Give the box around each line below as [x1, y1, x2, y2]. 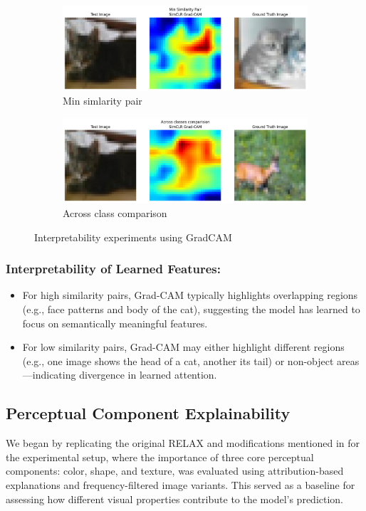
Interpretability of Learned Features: [6, 260, 221, 278]
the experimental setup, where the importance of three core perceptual [6, 449, 314, 464]
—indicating [22, 367, 76, 382]
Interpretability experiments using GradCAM [34, 229, 232, 244]
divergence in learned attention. [79, 367, 217, 382]
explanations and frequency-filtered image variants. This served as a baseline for [6, 477, 355, 492]
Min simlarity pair [63, 93, 142, 108]
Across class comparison [63, 205, 167, 220]
